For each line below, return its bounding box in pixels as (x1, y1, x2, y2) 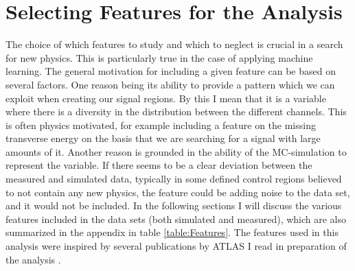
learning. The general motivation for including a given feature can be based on (5, 64, 336, 78)
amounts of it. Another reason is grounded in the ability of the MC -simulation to (5, 144, 347, 158)
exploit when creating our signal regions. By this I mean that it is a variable (5, 91, 326, 105)
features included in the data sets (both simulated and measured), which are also (5, 211, 347, 226)
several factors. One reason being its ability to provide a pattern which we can (5, 77, 335, 91)
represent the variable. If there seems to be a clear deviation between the (5, 158, 312, 172)
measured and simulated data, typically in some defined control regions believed (5, 172, 342, 186)
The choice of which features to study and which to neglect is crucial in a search (5, 37, 343, 51)
